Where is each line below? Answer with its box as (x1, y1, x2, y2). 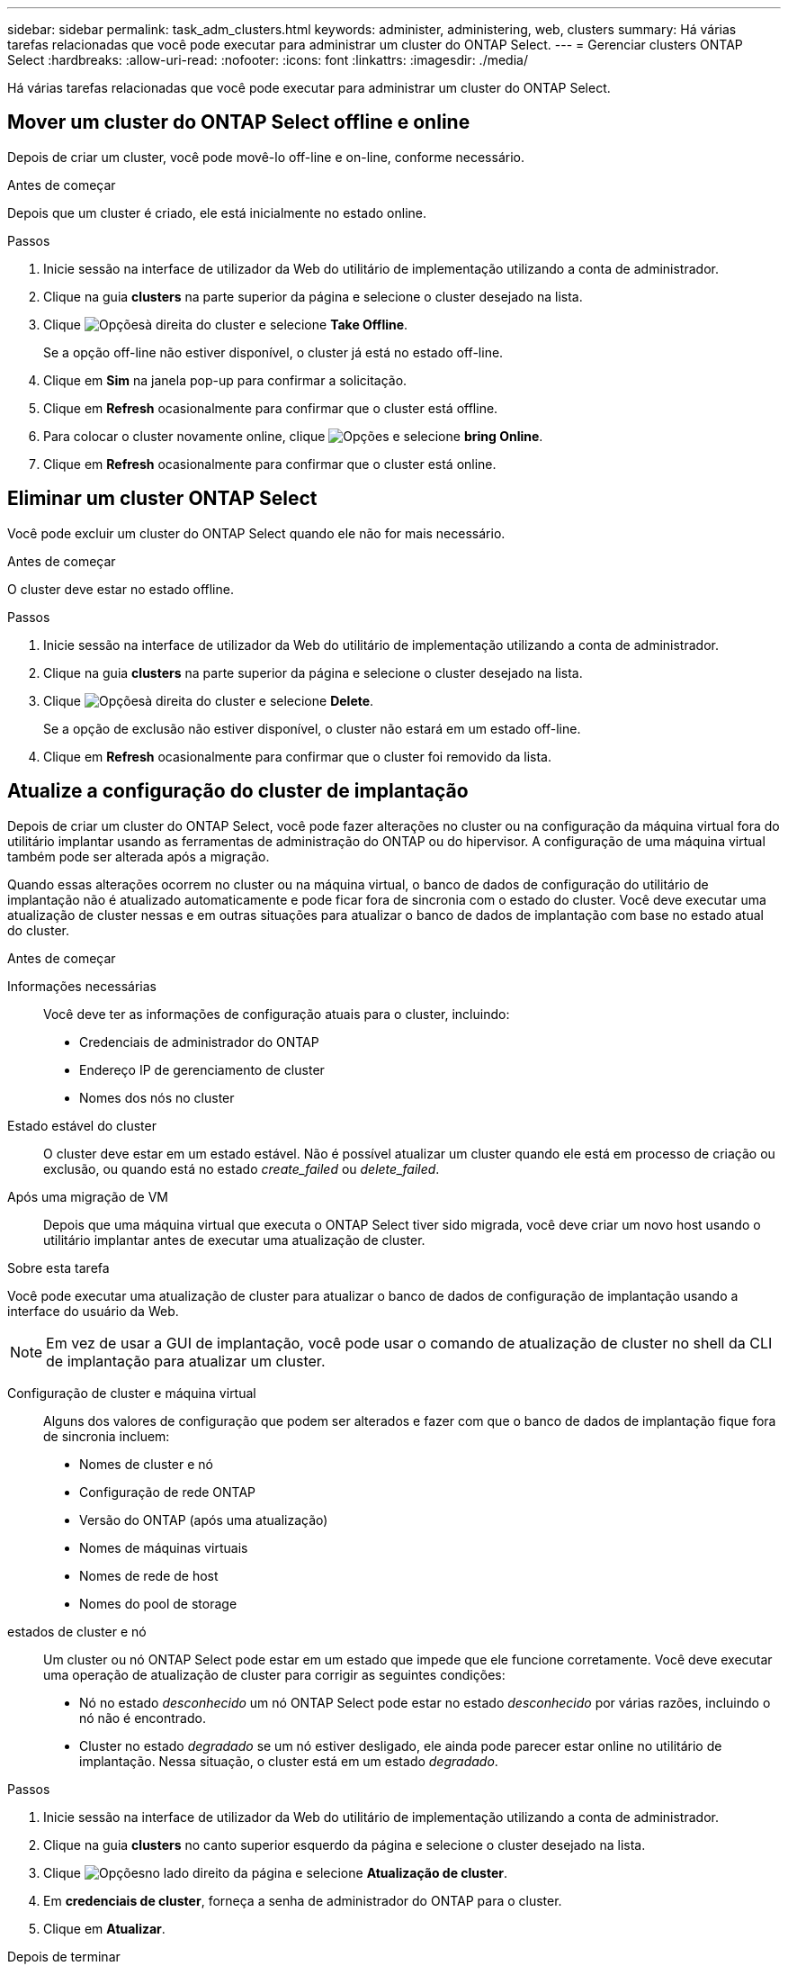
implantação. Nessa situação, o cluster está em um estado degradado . (79, 1753, 498, 1769)
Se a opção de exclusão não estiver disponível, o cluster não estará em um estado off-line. (43, 720, 581, 736)
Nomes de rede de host (79, 1567, 219, 1583)
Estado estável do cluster (7, 1117, 157, 1133)
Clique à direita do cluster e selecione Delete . (43, 692, 374, 708)
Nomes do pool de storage (79, 1595, 237, 1611)
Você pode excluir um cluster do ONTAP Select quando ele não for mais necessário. (7, 525, 506, 541)
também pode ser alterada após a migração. (7, 848, 270, 864)
